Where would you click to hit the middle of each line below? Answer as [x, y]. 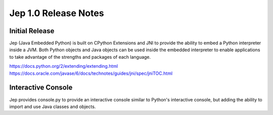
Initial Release [32, 31]
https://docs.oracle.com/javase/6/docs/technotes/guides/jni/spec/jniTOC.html [91, 73]
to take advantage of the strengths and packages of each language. [80, 57]
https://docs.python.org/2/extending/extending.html [64, 66]
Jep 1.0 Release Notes [57, 13]
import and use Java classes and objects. [53, 106]
